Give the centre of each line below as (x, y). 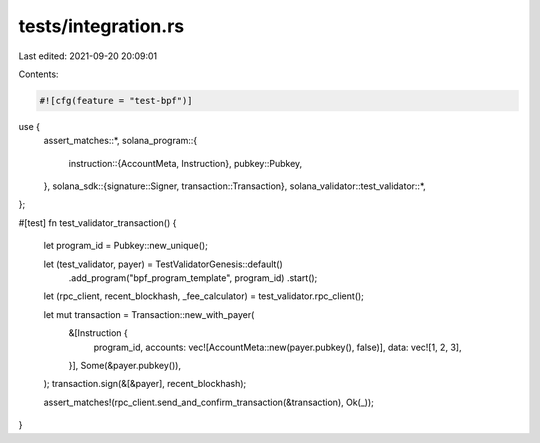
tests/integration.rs (101, 26)
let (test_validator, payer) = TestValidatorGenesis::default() (163, 264)
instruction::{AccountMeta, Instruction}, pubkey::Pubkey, (185, 163)
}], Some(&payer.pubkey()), (125, 365)
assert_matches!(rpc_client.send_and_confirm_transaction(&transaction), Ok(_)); (209, 402)
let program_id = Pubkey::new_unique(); (126, 246)
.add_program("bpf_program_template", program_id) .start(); (193, 278)
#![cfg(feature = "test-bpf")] (116, 100)
